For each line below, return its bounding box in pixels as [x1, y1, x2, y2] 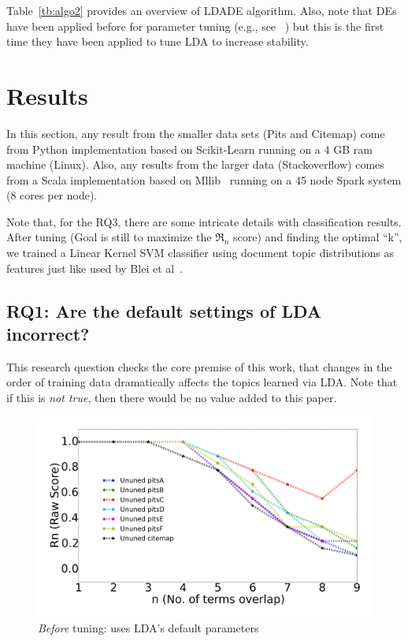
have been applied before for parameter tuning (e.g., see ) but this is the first [6, 17, 384, 34]
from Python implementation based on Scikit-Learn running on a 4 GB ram [6, 140, 373, 157]
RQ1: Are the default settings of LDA [6, 298, 322, 322]
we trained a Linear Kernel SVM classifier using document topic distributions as [6, 244, 395, 261]
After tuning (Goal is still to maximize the [6, 229, 212, 245]
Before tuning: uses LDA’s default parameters [38, 620, 259, 636]
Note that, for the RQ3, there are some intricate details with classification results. [6, 213, 402, 229]
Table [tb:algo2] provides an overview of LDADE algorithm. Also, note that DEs [6, 2, 397, 18]
